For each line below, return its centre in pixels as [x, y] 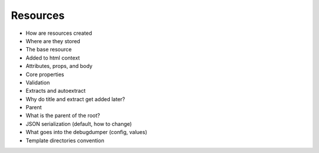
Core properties [45, 74]
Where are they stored [53, 41]
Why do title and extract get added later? [75, 99]
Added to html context [53, 58]
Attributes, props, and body [59, 66]
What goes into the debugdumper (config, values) [87, 132]
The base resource [49, 50]
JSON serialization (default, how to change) [79, 123]
